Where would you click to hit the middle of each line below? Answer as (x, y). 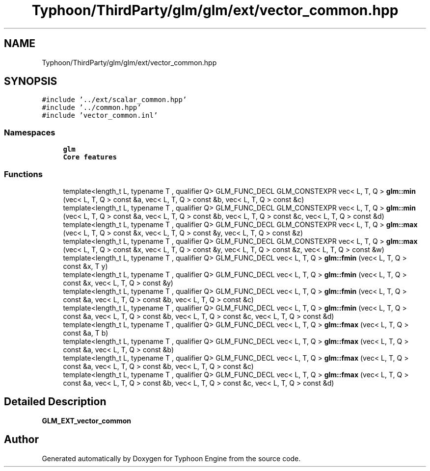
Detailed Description (55, 402)
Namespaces (30, 132)
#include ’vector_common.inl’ (100, 116)
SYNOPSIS (31, 81)
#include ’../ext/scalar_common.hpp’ (114, 100)
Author (21, 440)
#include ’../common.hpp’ (92, 108)
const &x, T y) (85, 266)
